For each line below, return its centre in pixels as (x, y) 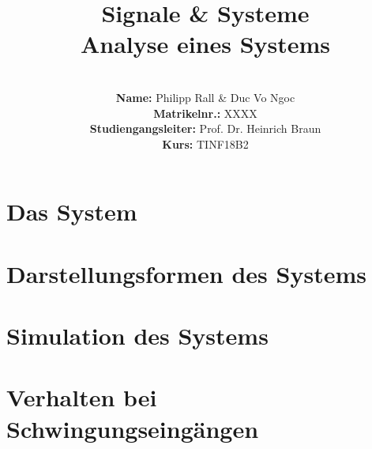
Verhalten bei (82, 397)
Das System (72, 211)
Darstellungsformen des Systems (186, 273)
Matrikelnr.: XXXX (205, 113)
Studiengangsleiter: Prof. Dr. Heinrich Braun (205, 128)
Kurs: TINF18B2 (205, 143)
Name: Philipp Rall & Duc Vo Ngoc (205, 97)
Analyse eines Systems (205, 44)
